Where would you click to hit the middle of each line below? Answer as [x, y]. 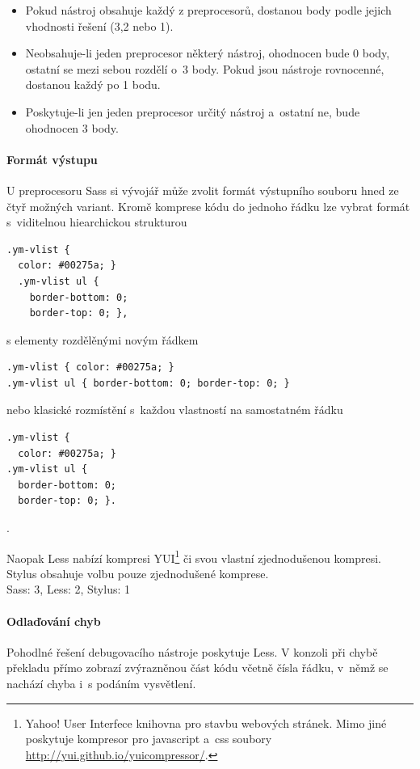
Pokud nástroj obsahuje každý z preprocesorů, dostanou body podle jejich [208, 10]
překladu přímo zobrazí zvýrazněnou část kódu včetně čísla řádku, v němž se [197, 668]
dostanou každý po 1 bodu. [93, 85]
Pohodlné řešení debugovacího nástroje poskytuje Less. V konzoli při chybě [192, 651]
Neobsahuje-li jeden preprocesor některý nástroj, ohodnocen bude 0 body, [208, 53]
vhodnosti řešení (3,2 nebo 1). [99, 25]
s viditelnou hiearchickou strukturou [97, 222]
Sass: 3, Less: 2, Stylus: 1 [69, 589]
